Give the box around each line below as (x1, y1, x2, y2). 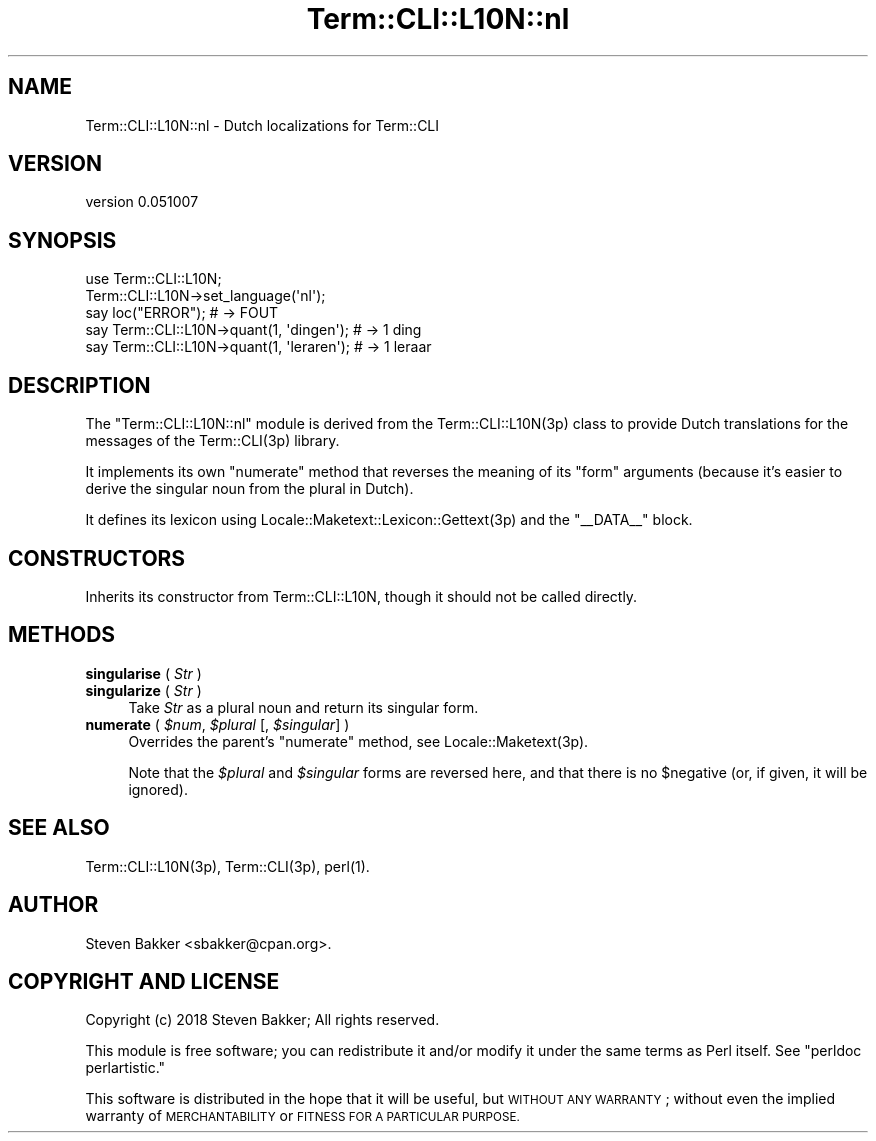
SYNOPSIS (8, 227, 117, 253)
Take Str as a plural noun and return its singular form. (128, 698, 479, 716)
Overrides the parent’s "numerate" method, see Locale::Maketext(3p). (128, 732, 589, 750)
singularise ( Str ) (85, 664, 202, 682)
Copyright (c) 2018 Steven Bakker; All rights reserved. (85, 1011, 440, 1029)
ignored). (128, 780, 188, 798)
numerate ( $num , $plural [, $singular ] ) (85, 715, 350, 733)
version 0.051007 (85, 193, 199, 211)
